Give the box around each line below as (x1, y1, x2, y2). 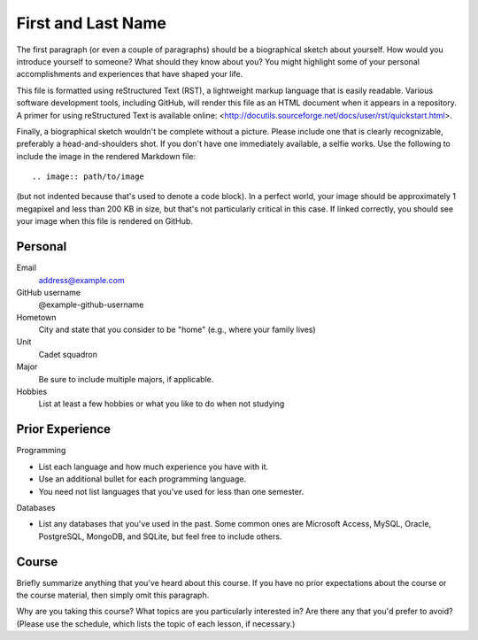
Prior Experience (16, 421, 111, 437)
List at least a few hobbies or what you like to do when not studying (38, 398, 285, 409)
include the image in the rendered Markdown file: (16, 150, 197, 161)
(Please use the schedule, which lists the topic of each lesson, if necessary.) (16, 618, 296, 628)
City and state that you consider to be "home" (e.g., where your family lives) (38, 324, 316, 335)
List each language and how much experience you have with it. (38, 461, 269, 472)
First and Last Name (16, 13, 167, 33)
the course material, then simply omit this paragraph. (16, 590, 210, 600)
